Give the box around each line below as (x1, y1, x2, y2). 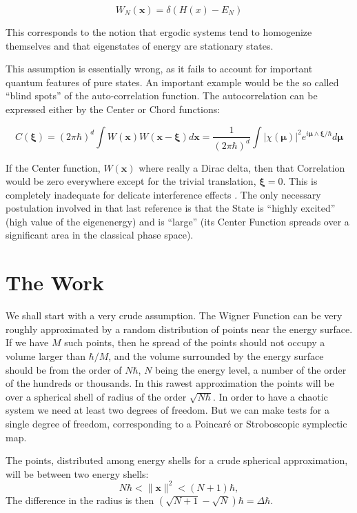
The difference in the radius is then (6, 492, 154, 507)
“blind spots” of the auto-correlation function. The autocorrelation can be (6, 88, 318, 103)
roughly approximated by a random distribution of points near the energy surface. (6, 321, 353, 336)
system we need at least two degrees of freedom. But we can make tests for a (6, 403, 330, 417)
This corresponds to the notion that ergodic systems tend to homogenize (6, 25, 312, 39)
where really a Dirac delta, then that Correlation (139, 160, 345, 174)
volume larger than (6, 348, 85, 363)
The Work (6, 268, 104, 296)
